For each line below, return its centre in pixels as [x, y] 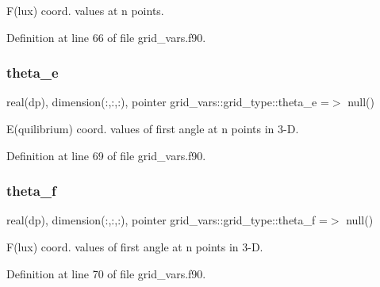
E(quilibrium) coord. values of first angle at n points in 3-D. [153, 128]
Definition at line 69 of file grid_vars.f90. [106, 155]
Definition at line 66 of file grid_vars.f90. [106, 37]
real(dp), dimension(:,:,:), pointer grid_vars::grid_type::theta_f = [167, 220]
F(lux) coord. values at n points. [85, 10]
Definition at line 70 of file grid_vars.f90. [106, 273]
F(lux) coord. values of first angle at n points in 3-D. [135, 247]
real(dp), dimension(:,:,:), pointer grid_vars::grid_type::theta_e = [168, 102]
